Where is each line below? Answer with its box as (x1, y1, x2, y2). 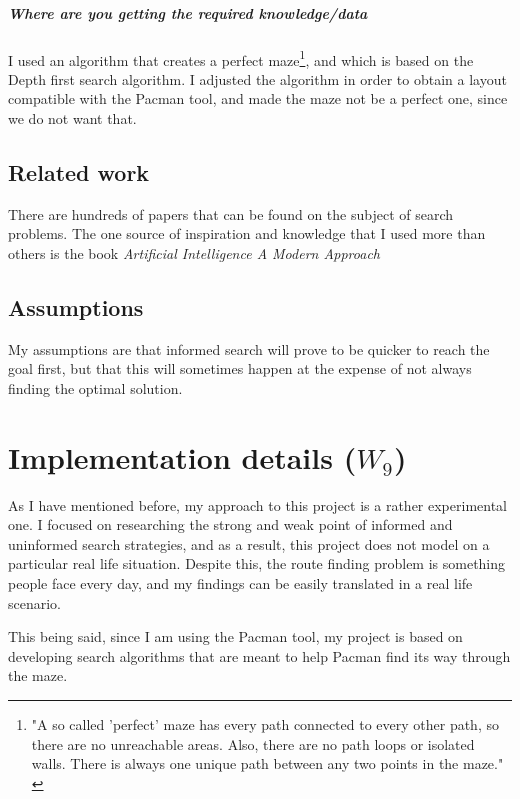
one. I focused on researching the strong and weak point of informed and (8, 514, 453, 535)
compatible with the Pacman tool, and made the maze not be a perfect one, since (8, 88, 508, 109)
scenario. (8, 592, 62, 613)
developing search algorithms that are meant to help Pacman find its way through (8, 645, 511, 666)
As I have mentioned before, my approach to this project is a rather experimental (8, 494, 507, 515)
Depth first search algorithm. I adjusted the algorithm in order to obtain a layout (8, 68, 507, 89)
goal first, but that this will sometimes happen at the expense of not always (8, 358, 472, 379)
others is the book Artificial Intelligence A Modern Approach (8, 242, 381, 263)
